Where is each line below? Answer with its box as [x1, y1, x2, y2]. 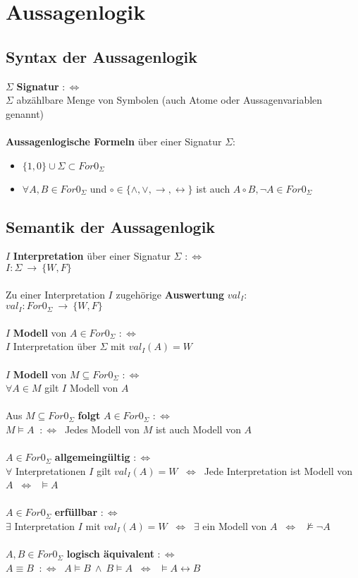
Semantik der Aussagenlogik [6, 215, 216, 237]
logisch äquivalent [66, 546, 154, 561]
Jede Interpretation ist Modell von [204, 463, 352, 478]
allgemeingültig [54, 450, 130, 464]
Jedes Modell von [64, 421, 140, 436]
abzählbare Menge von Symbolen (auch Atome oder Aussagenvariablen [16, 92, 323, 107]
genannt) [6, 106, 44, 121]
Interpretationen [15, 463, 86, 478]
